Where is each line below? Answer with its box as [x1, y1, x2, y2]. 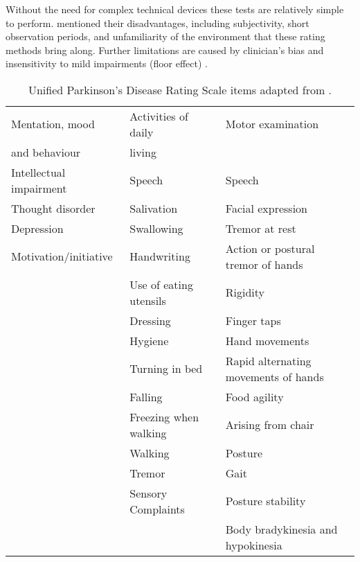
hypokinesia [225, 536, 282, 553]
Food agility [225, 388, 284, 405]
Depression [11, 220, 64, 236]
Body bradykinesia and [225, 520, 338, 537]
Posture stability [225, 493, 306, 509]
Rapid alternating [225, 352, 312, 369]
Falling [129, 388, 163, 405]
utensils [129, 292, 166, 308]
